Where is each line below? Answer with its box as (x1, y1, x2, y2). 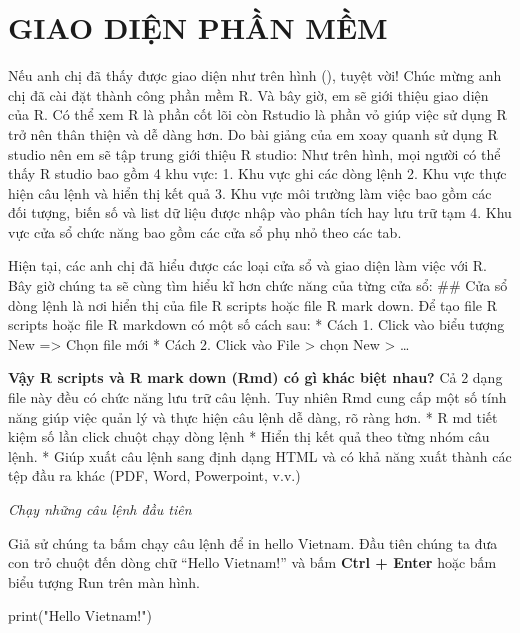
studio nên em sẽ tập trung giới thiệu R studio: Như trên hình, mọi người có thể (8, 143, 501, 164)
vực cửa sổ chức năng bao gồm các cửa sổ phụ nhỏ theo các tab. (8, 221, 402, 242)
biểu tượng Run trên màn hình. (8, 571, 200, 592)
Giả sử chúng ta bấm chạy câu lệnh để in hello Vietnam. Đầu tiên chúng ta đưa (8, 532, 498, 553)
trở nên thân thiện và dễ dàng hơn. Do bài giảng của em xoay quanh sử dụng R (8, 123, 498, 144)
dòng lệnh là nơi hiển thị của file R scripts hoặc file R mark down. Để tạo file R (8, 294, 498, 315)
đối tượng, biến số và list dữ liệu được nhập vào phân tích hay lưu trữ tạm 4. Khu (8, 202, 512, 223)
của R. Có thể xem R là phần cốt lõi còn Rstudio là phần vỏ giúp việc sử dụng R (8, 104, 507, 125)
